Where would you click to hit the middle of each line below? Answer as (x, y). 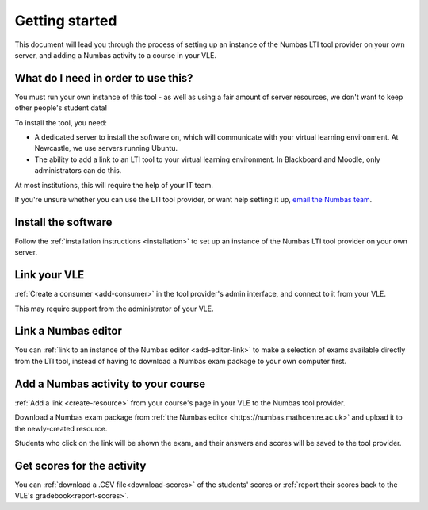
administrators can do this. (78, 171)
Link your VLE (50, 275)
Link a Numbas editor (68, 331)
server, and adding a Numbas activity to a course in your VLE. (116, 55)
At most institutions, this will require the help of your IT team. (114, 185)
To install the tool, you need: (61, 122)
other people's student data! (61, 108)
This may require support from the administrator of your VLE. (114, 309)
